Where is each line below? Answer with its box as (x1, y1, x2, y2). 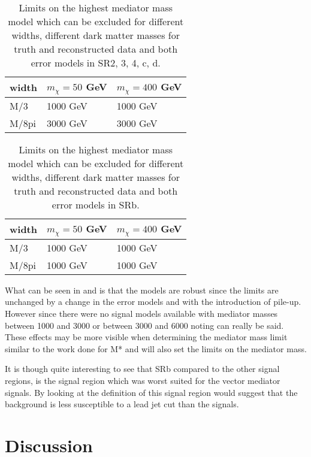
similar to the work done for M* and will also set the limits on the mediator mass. (5, 342, 307, 355)
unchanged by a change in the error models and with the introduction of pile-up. (5, 295, 301, 308)
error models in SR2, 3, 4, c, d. (31, 56, 161, 69)
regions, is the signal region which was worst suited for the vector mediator (5, 374, 280, 387)
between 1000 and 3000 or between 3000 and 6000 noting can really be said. (5, 319, 284, 331)
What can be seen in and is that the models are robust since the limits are (5, 283, 279, 296)
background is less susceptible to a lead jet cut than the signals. (5, 398, 239, 410)
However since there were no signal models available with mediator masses (5, 307, 278, 320)
